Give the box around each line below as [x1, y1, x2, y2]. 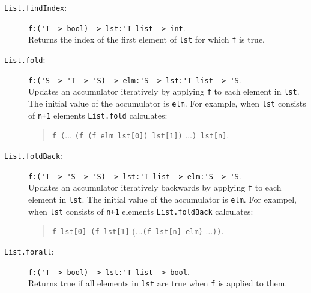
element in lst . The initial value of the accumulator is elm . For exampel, [28, 192, 297, 205]
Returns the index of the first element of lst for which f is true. [28, 33, 265, 46]
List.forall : [4, 244, 54, 257]
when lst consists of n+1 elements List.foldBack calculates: [28, 204, 253, 217]
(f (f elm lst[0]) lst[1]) [74, 132, 183, 141]
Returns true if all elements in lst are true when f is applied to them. [28, 277, 288, 289]
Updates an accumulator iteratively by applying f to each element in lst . [28, 85, 300, 98]
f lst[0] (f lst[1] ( [52, 225, 136, 237]
